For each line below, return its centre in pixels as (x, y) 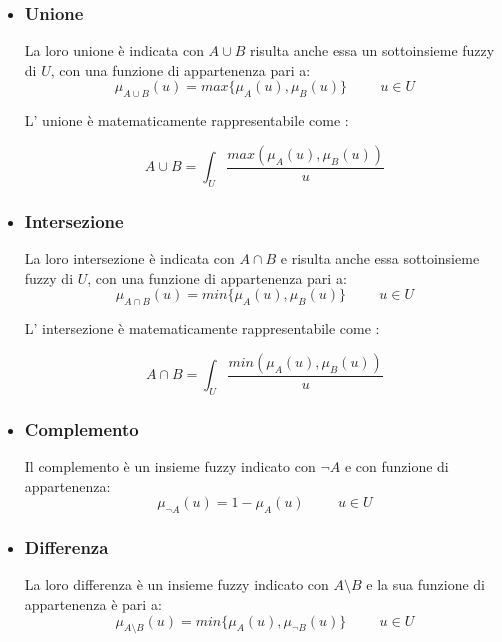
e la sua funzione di (426, 584)
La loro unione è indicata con (114, 50)
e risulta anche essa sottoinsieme (380, 258)
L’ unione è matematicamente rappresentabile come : (186, 120)
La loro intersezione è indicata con (129, 258)
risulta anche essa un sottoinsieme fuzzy (372, 50)
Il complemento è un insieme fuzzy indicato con (170, 466)
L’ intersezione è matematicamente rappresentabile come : (202, 328)
